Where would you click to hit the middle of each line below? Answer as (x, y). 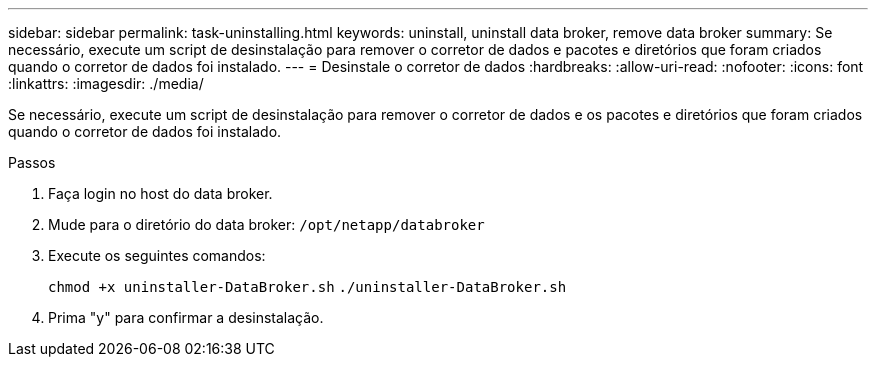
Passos (32, 162)
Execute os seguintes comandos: (157, 255)
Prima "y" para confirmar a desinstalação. (186, 317)
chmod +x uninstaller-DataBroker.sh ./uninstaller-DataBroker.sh (307, 287)
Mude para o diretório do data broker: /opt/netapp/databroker (266, 224)
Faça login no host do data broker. (160, 193)
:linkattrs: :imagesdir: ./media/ (106, 83)
